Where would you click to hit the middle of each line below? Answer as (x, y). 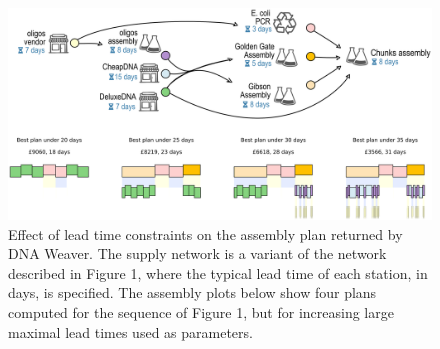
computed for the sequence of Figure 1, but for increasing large (201, 311)
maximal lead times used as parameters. (130, 331)
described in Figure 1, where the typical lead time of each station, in (218, 272)
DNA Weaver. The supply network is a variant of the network (197, 253)
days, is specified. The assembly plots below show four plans (192, 292)
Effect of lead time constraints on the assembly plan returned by (205, 233)
